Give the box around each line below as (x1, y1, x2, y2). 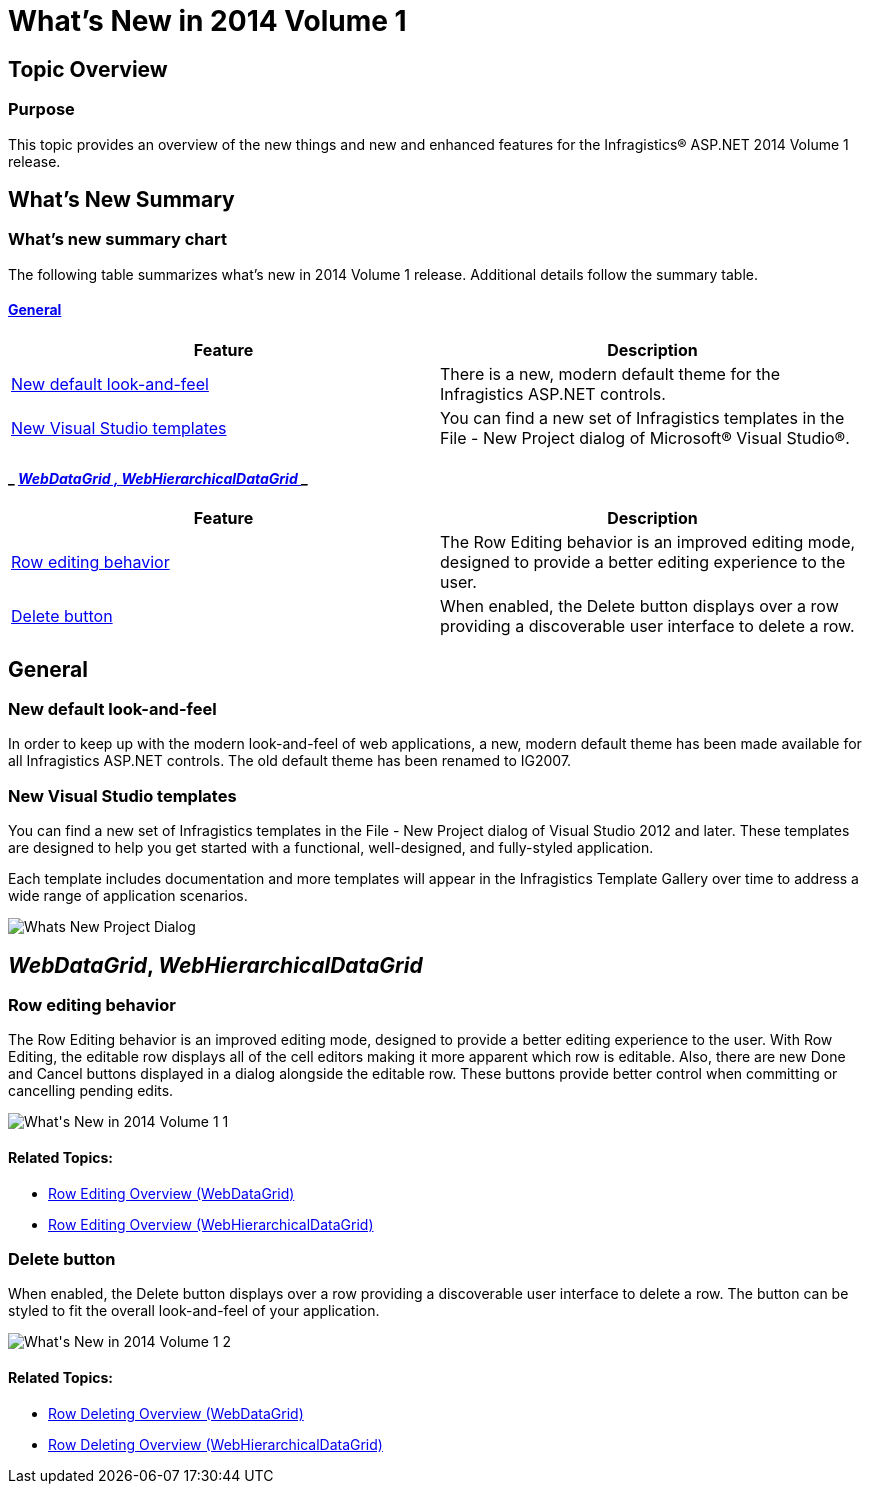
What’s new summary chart (8, 229, 227, 250)
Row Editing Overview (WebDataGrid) (48, 1184, 295, 1202)
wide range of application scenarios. (8, 887, 248, 905)
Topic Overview (8, 56, 168, 82)
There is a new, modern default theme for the (440, 363, 781, 384)
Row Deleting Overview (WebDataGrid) (48, 1404, 304, 1422)
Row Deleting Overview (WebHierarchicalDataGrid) (48, 1435, 383, 1453)
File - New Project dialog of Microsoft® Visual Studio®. (440, 427, 850, 448)
